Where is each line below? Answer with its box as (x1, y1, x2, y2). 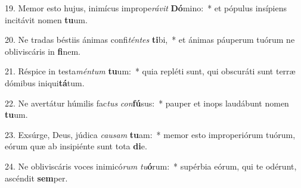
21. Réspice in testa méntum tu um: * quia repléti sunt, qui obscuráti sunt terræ (5, 65, 296, 77)
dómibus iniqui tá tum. (5, 76, 85, 89)
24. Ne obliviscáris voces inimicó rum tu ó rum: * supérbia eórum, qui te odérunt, (5, 159, 297, 172)
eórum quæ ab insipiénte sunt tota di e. (5, 140, 147, 152)
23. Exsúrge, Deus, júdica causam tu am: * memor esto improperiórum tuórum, (5, 128, 296, 140)
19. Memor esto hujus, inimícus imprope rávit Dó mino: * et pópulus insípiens (5, 2, 287, 14)
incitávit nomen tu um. (5, 13, 88, 26)
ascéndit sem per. (5, 171, 68, 184)
